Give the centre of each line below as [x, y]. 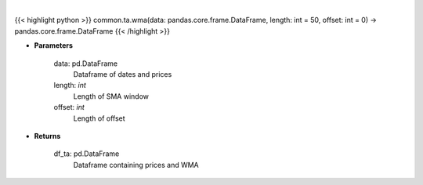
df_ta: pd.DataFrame [87, 154]
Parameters [54, 45]
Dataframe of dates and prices [123, 74]
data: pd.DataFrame [85, 63]
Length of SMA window [111, 96]
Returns [47, 136]
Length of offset [99, 118]
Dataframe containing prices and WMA [136, 165]
